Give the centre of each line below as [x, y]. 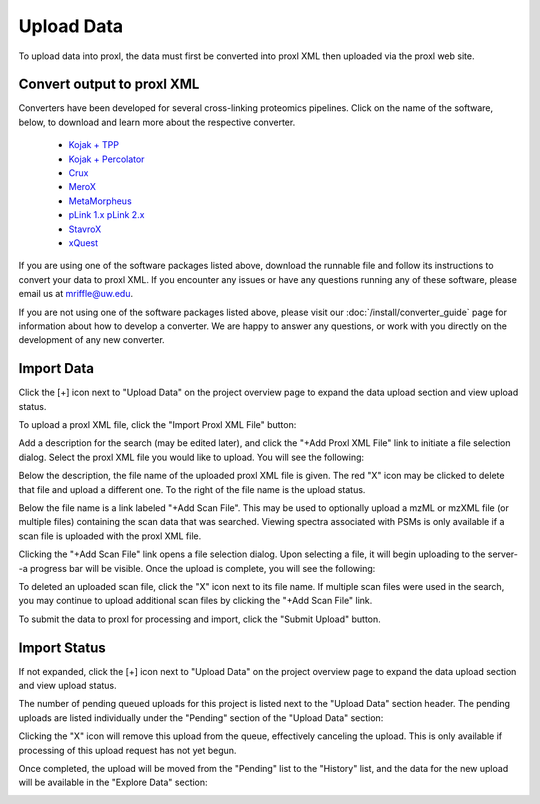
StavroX [85, 229]
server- [503, 554]
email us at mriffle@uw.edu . [76, 294]
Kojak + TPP [94, 145]
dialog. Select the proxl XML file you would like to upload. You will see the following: [191, 457]
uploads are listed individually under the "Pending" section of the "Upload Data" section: [201, 717]
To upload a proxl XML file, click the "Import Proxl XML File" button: [157, 424]
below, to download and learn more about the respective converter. [157, 122]
